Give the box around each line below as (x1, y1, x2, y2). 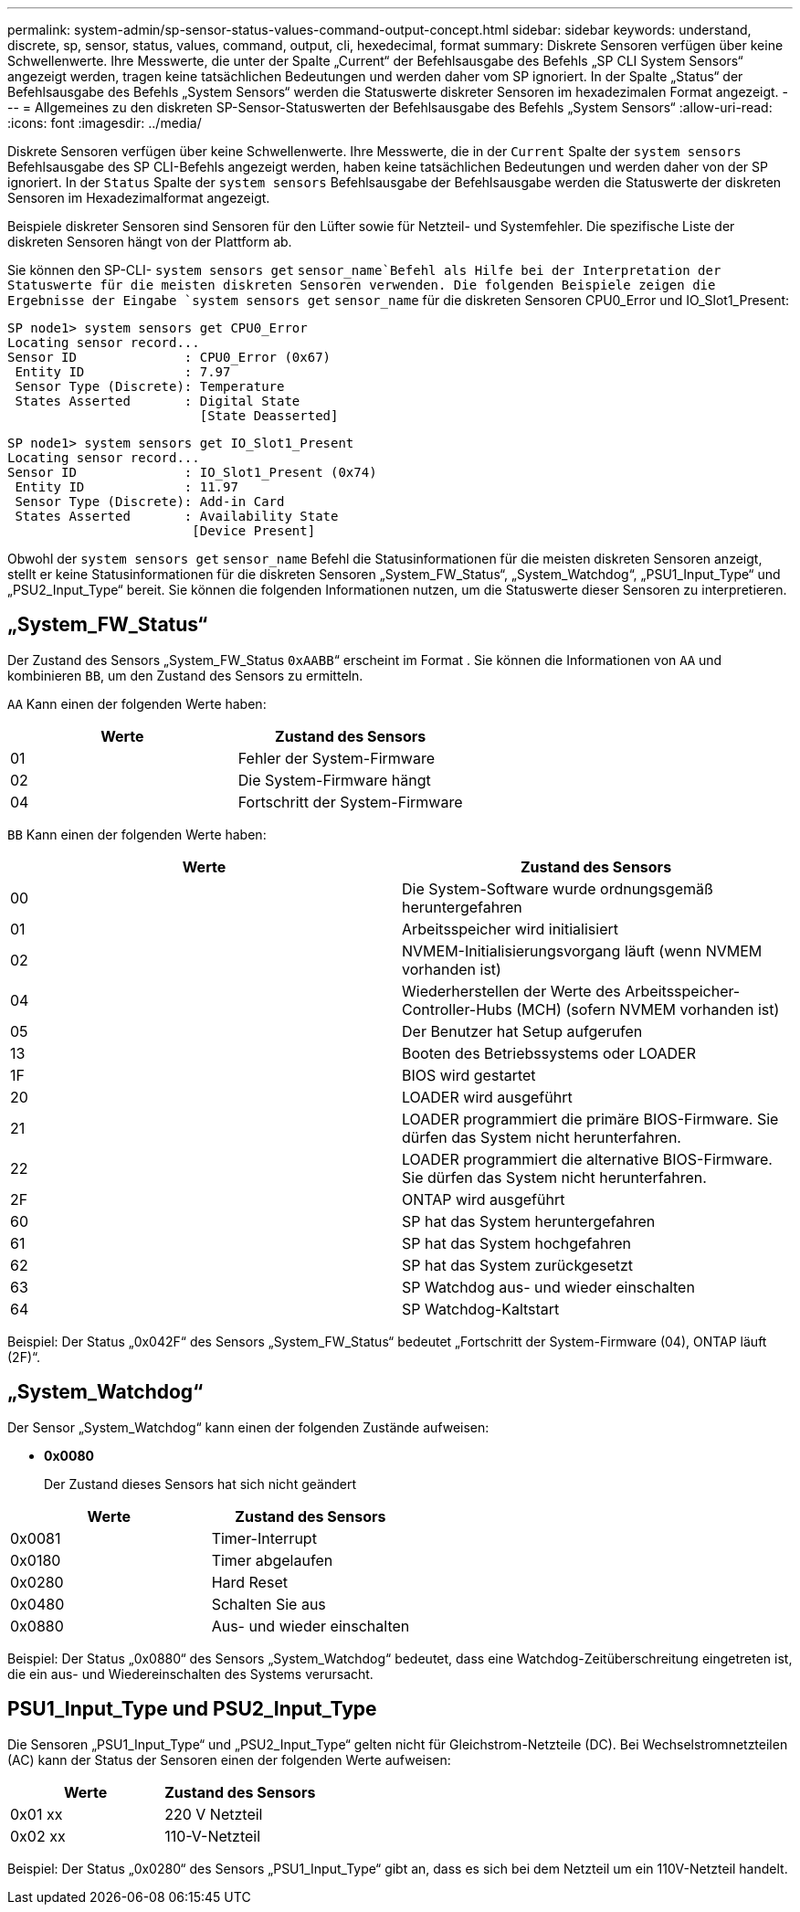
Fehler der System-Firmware (237, 748, 435, 767)
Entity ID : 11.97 (15, 480, 238, 494)
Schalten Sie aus (211, 1594, 326, 1613)
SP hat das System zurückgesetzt (402, 1255, 634, 1274)
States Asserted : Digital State (15, 394, 300, 408)
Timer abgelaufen (211, 1550, 333, 1569)
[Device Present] (192, 523, 316, 538)
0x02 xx (10, 1826, 66, 1845)
